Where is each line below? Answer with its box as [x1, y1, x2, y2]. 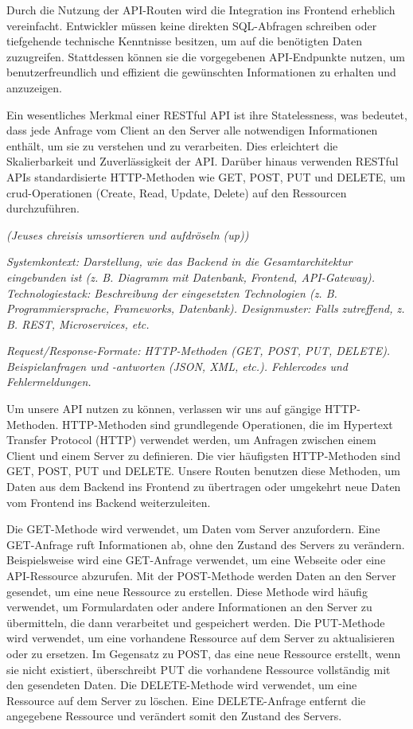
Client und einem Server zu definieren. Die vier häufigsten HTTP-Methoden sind [6, 446, 401, 463]
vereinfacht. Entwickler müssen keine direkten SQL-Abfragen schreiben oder [6, 17, 377, 33]
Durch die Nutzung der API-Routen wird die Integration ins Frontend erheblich [6, 2, 395, 18]
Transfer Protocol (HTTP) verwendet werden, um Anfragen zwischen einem [6, 431, 376, 448]
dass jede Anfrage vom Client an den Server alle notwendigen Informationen [6, 122, 378, 138]
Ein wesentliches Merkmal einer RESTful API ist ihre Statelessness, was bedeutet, [6, 106, 407, 123]
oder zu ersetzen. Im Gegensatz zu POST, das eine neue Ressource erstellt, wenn [6, 645, 401, 661]
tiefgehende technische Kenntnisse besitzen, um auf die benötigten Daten [6, 33, 362, 49]
